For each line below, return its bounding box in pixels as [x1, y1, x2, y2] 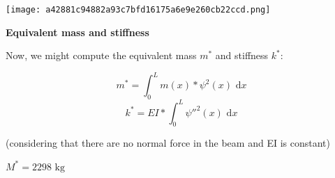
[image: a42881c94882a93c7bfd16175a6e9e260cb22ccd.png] [6, 5, 271, 15]
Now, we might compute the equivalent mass [6, 48, 197, 63]
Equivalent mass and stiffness [6, 24, 149, 39]
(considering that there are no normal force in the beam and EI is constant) [6, 136, 330, 150]
